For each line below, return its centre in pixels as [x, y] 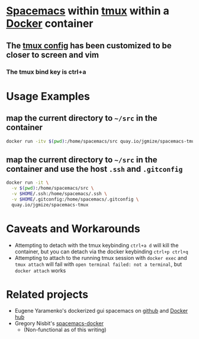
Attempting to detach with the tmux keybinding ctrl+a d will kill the [97, 245]
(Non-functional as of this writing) [65, 330]
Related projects [47, 294]
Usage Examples [48, 96]
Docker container [50, 23]
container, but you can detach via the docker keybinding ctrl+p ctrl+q [101, 252]
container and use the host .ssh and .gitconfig [94, 169]
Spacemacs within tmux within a [88, 11]
